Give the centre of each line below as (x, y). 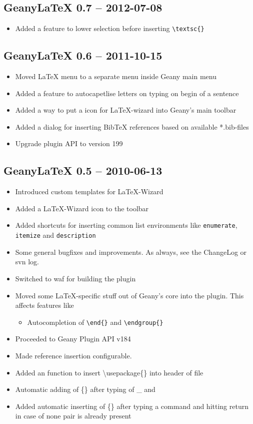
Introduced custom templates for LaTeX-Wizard (89, 191)
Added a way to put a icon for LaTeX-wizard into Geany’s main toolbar (126, 110)
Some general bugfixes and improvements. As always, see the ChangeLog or (131, 252)
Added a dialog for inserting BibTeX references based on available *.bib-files (132, 126)
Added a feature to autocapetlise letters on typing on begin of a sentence (127, 93)
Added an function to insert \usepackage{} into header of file (109, 372)
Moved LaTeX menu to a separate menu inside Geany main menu (116, 76)
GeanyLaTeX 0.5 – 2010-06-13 (83, 170)
